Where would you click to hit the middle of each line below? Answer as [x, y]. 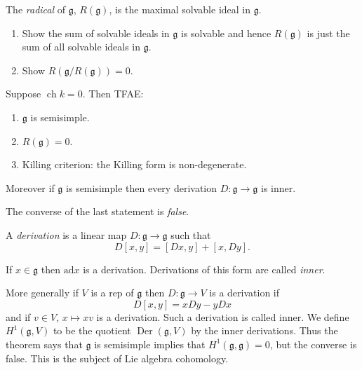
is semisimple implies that [150, 344]
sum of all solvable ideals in [81, 47]
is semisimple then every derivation [142, 187]
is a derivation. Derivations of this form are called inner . [204, 269]
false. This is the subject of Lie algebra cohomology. [117, 358]
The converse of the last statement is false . [98, 211]
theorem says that [44, 344]
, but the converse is [313, 344]
